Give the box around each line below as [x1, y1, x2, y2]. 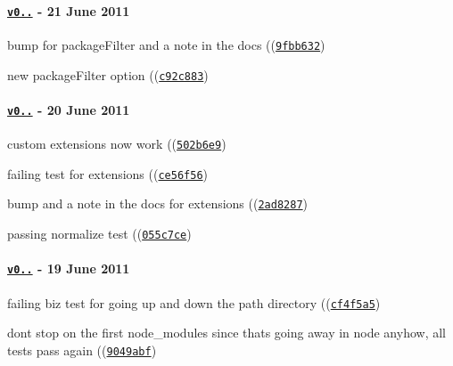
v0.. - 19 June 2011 [7, 259, 130, 278]
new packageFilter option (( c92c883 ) [7, 65, 209, 84]
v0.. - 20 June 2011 [7, 100, 130, 118]
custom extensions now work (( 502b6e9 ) [7, 134, 226, 153]
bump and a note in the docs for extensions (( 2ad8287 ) [7, 194, 309, 213]
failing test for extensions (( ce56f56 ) [7, 164, 209, 183]
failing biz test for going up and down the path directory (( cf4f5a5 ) [7, 293, 381, 312]
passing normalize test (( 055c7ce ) [7, 224, 192, 242]
